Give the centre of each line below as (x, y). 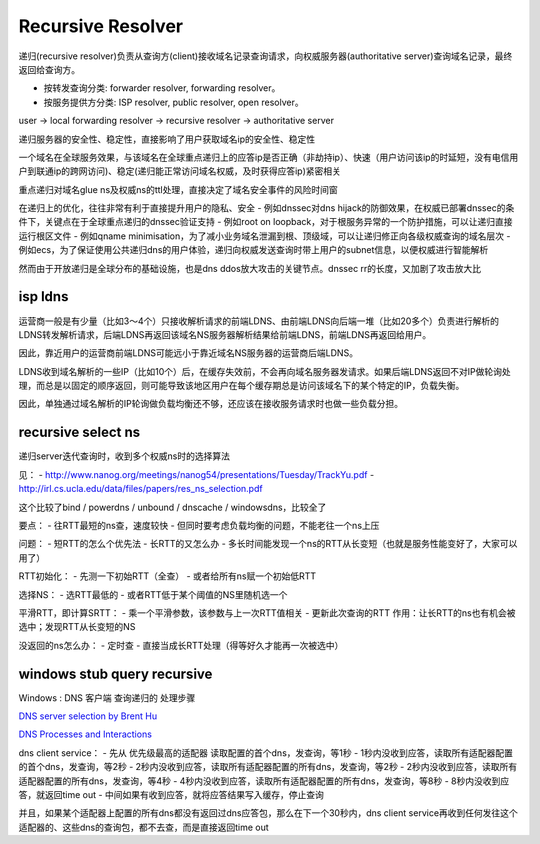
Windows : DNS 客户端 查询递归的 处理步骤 (107, 697)
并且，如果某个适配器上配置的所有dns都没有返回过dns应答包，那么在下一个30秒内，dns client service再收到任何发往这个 (268, 813)
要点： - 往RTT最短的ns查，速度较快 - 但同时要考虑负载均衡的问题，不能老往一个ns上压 (199, 525)
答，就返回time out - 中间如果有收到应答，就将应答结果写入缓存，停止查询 (171, 794)
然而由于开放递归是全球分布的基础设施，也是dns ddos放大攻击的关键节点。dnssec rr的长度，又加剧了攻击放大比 (250, 268)
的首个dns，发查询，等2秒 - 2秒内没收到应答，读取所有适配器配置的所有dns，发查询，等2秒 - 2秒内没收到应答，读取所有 (268, 767)
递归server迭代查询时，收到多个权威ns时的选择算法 (124, 456)
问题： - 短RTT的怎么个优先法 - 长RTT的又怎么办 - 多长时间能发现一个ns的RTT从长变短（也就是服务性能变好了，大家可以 (268, 544)
